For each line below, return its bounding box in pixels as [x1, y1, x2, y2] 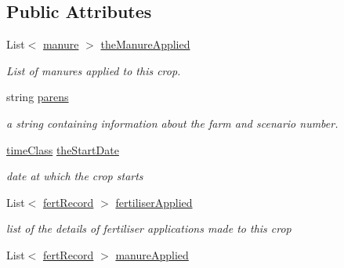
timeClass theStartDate [6, 141, 119, 158]
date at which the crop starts [6, 168, 143, 184]
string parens [6, 89, 69, 105]
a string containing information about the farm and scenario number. [6, 114, 339, 131]
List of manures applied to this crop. [6, 62, 181, 78]
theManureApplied [100, 36, 190, 53]
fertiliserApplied [115, 194, 193, 210]
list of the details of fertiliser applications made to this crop [6, 220, 291, 237]
